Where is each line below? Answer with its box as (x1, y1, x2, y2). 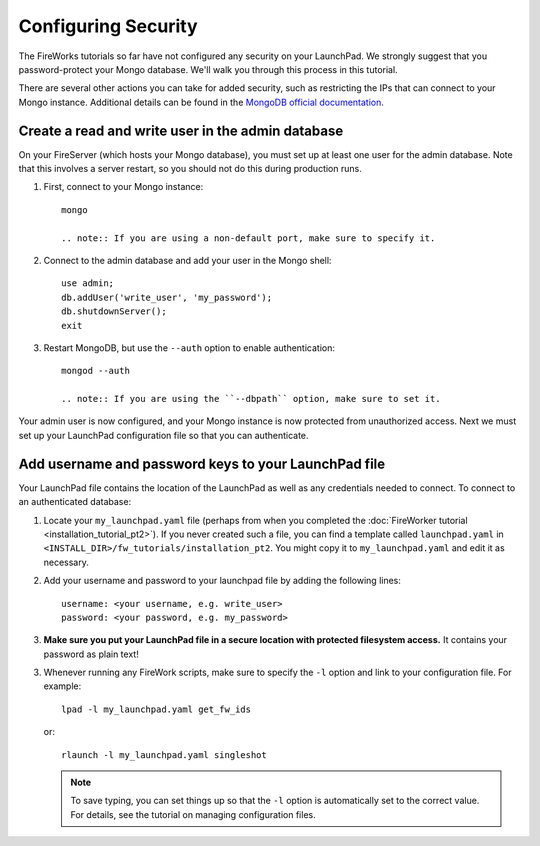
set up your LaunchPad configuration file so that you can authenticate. (18, 429, 309, 441)
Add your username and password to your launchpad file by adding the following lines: (43, 575, 402, 587)
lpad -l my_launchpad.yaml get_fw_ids (61, 703, 252, 715)
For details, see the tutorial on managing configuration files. (70, 808, 316, 820)
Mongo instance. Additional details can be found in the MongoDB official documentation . (18, 96, 385, 108)
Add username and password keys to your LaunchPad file (18, 455, 386, 472)
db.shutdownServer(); (61, 306, 167, 317)
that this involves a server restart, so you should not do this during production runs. (18, 163, 362, 175)
